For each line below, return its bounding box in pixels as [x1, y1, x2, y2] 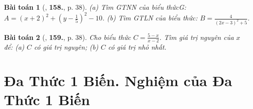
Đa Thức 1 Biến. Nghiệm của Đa [4, 70, 232, 90]
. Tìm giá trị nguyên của [159, 32, 234, 42]
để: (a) [4, 41, 25, 52]
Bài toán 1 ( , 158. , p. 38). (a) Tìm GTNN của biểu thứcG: [4, 2, 186, 12]
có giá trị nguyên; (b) [34, 41, 99, 52]
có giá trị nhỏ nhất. [108, 41, 167, 52]
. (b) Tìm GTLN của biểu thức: [102, 13, 198, 23]
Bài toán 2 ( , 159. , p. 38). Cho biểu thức [4, 32, 131, 42]
